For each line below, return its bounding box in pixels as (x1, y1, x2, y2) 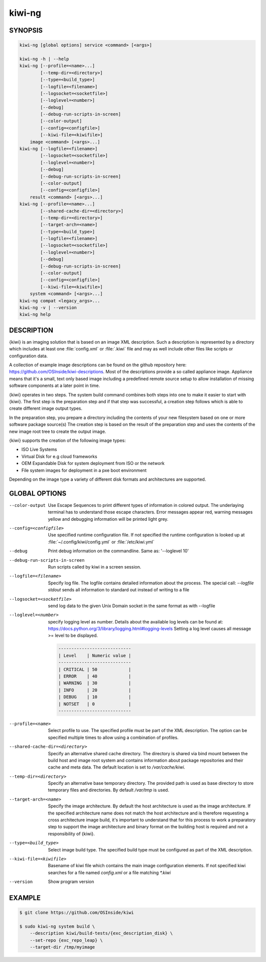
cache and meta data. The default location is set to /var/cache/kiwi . (48, 764, 186, 770)
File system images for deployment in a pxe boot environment (21, 467, 147, 473)
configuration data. (9, 353, 48, 359)
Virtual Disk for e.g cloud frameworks (21, 453, 98, 459)
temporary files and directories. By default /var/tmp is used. (48, 787, 169, 793)
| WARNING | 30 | (58, 680, 132, 686)
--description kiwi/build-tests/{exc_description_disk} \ (30, 930, 173, 936)
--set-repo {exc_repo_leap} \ (30, 937, 103, 943)
